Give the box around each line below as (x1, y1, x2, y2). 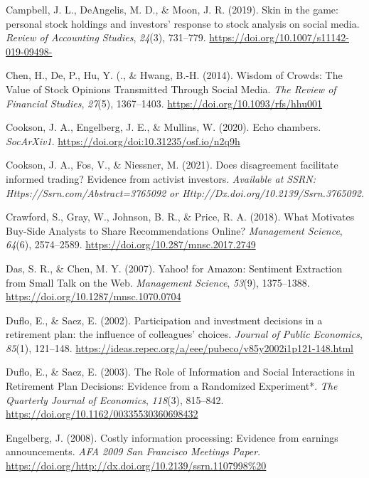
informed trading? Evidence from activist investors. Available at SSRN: (6, 171, 316, 186)
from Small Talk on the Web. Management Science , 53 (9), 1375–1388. (6, 275, 310, 290)
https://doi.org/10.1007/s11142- (209, 30, 349, 45)
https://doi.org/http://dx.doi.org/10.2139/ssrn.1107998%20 (6, 458, 267, 473)
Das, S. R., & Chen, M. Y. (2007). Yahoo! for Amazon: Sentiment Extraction (6, 260, 343, 275)
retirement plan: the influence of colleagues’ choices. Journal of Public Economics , (6, 326, 363, 341)
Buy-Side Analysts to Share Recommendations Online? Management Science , (6, 223, 343, 238)
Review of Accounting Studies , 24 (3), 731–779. (6, 30, 206, 45)
